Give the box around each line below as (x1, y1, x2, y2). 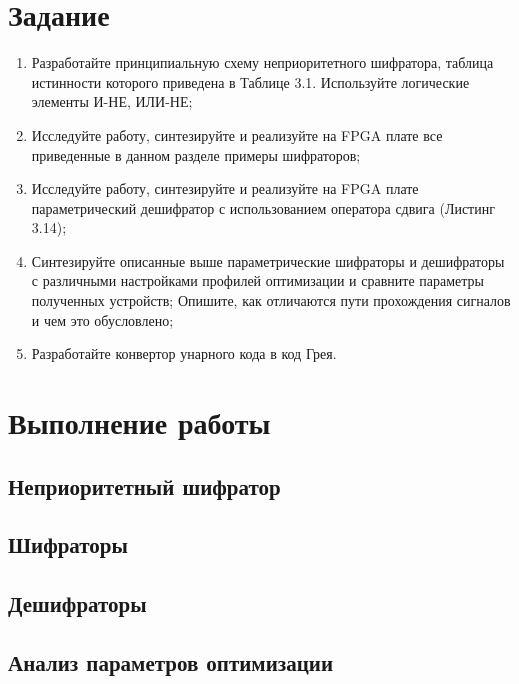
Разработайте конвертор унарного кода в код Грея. (31, 343, 337, 364)
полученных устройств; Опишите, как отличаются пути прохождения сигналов (31, 290, 511, 311)
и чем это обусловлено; (31, 309, 174, 330)
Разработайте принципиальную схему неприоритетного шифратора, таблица (31, 52, 494, 73)
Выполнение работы (8, 402, 271, 443)
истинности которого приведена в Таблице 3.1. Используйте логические (31, 71, 470, 92)
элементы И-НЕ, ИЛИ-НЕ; (31, 91, 193, 112)
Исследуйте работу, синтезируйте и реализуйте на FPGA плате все (31, 124, 443, 145)
